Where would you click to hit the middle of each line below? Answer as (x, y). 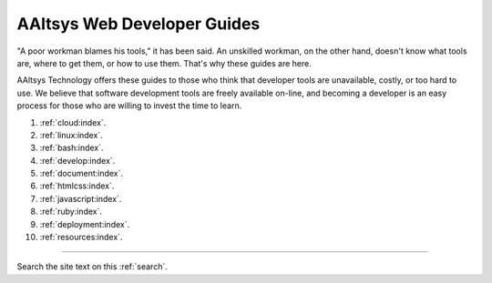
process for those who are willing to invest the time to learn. (129, 106)
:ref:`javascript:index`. (81, 198)
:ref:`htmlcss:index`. (77, 186)
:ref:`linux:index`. (72, 135)
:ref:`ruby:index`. (71, 212)
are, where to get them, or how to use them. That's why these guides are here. (164, 63)
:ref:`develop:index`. (77, 160)
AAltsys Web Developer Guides (138, 24)
